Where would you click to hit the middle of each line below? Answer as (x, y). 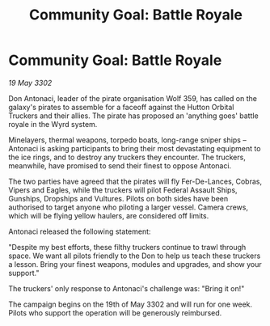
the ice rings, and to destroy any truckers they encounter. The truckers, (127, 157)
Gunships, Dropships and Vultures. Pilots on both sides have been (118, 198)
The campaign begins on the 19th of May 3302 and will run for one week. (131, 304)
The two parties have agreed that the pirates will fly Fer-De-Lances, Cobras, (135, 181)
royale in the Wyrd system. (53, 124)
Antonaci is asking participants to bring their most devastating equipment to (135, 148)
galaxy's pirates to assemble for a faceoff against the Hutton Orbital (121, 107)
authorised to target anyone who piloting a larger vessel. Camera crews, (129, 207)
